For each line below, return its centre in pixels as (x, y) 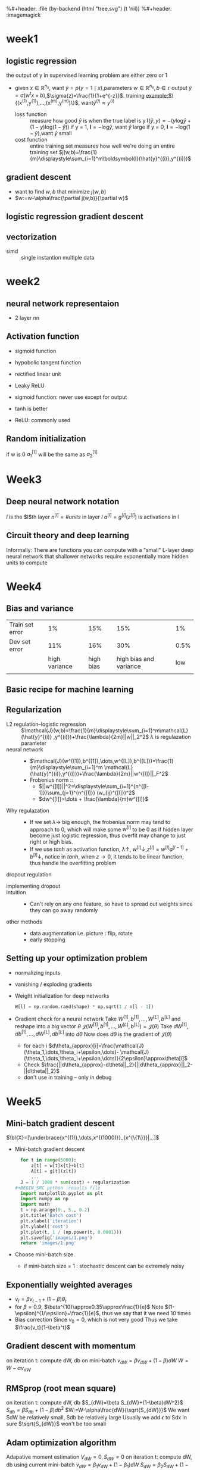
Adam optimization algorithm (61, 1442)
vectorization (32, 237)
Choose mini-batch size (44, 1254)
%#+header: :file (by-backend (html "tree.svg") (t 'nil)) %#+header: (89, 9)
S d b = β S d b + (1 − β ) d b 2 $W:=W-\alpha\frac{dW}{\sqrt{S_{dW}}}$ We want (98, 1410)
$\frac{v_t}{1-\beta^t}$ (42, 1327)
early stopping (47, 940)
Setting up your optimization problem (77, 958)
